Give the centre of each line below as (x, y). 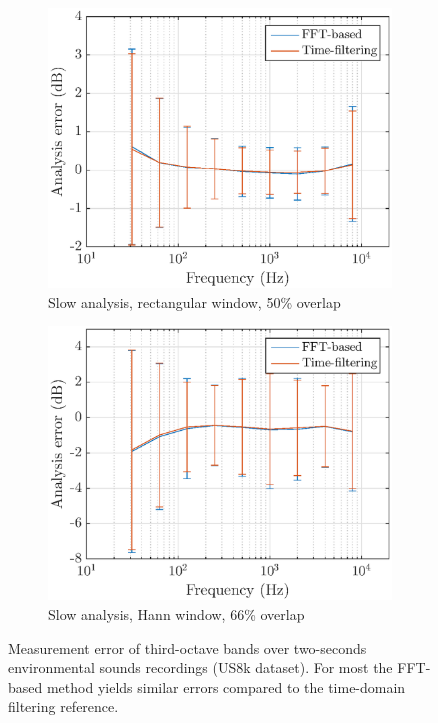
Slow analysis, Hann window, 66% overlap (176, 614)
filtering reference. (63, 706)
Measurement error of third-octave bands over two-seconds (187, 647)
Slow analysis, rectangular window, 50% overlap (194, 301)
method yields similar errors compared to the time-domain (226, 686)
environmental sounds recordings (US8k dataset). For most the (200, 667)
